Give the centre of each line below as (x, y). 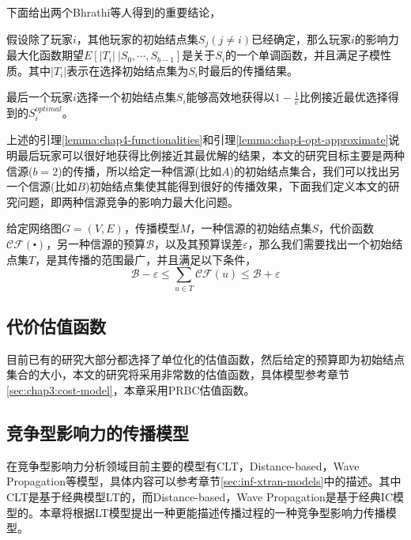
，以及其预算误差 (199, 244)
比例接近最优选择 (343, 97)
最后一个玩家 (40, 97)
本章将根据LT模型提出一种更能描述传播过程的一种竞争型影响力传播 (212, 512)
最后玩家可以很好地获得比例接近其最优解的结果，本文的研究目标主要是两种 (211, 155)
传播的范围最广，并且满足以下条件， (162, 259)
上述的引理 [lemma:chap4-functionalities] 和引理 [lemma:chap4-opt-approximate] (198, 140)
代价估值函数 (56, 325)
